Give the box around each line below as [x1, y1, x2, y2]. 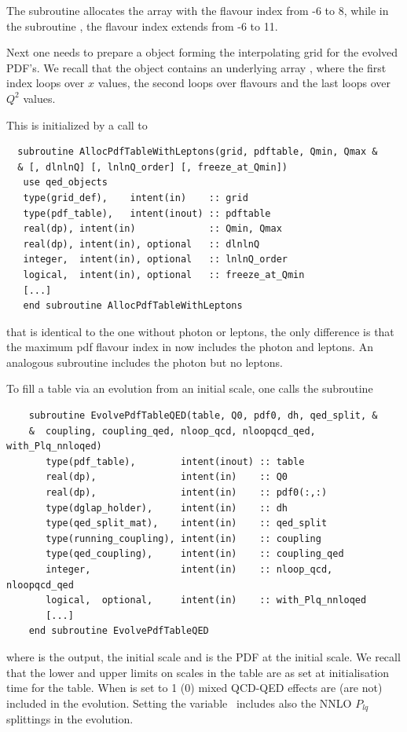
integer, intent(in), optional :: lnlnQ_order [23, 254, 288, 265]
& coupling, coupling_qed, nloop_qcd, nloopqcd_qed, [28, 425, 316, 437]
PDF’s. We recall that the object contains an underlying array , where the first [6, 59, 387, 75]
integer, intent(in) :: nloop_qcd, [46, 564, 333, 575]
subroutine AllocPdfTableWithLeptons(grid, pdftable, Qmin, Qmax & [17, 146, 378, 158]
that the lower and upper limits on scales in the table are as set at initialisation [6, 664, 390, 680]
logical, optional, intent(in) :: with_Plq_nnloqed [46, 595, 367, 606]
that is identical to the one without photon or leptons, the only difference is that [6, 323, 394, 339]
